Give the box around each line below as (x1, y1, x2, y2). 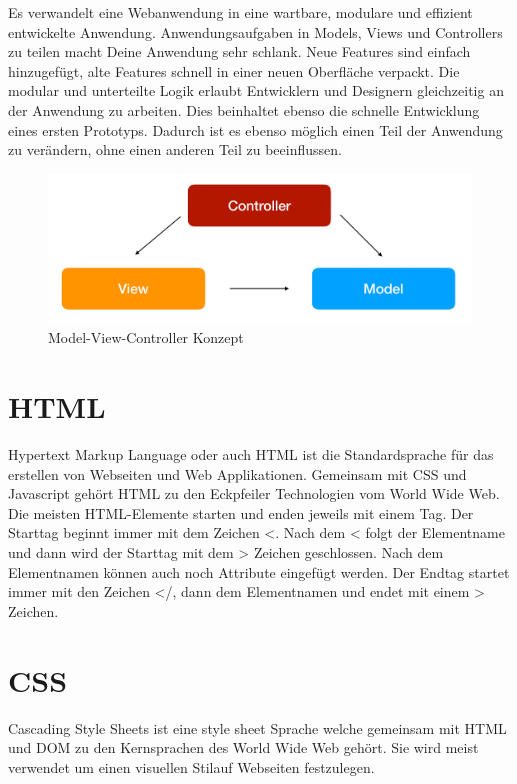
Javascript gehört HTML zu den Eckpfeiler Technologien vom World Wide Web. (8, 483, 500, 504)
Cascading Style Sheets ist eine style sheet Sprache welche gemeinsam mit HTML (8, 717, 507, 738)
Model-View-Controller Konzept (48, 327, 244, 348)
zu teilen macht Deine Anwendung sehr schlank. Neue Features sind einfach (8, 41, 471, 62)
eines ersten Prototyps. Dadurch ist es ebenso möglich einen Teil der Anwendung (8, 119, 503, 140)
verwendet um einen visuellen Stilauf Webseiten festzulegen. (8, 756, 375, 777)
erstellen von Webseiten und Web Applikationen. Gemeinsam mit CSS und (8, 463, 467, 484)
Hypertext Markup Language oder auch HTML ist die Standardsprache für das (8, 444, 494, 465)
